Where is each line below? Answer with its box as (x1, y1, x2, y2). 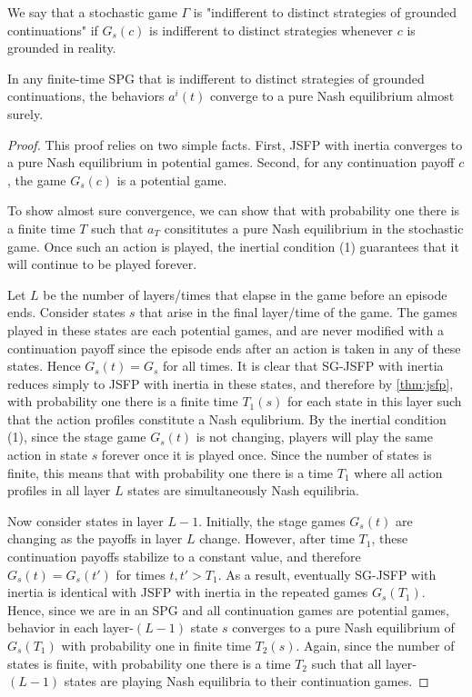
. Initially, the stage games (198, 511, 346, 530)
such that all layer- (311, 653, 417, 672)
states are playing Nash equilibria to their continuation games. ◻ (64, 672, 429, 691)
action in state (7, 445, 87, 464)
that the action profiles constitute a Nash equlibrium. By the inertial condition (7, 409, 447, 428)
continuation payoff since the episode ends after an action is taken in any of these (7, 338, 461, 357)
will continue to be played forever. (7, 254, 197, 274)
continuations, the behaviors (7, 86, 165, 105)
